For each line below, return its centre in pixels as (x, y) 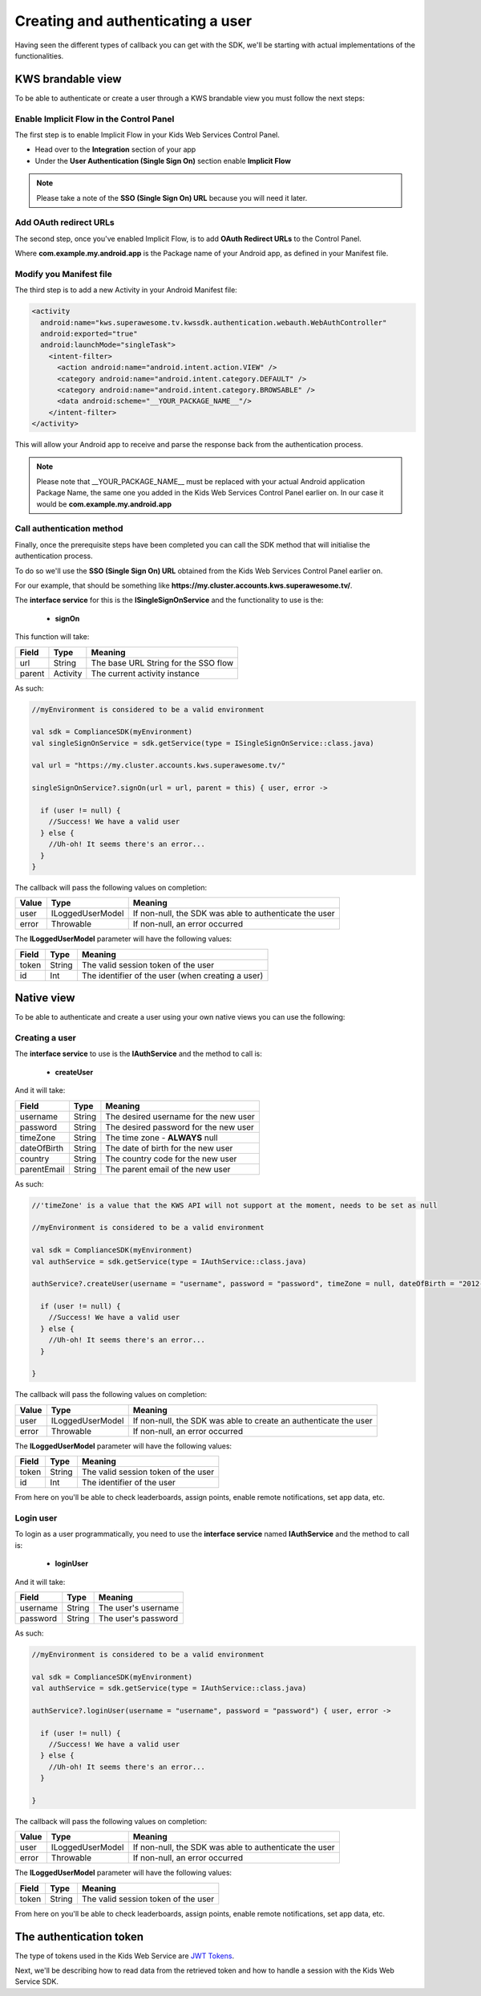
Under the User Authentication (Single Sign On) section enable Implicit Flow (163, 161)
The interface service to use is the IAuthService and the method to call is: (138, 1054)
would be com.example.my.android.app (104, 504)
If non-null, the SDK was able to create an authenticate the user (253, 1420)
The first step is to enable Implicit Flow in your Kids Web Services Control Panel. (148, 134)
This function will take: (52, 637)
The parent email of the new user (168, 1169)
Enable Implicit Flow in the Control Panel (95, 119)
